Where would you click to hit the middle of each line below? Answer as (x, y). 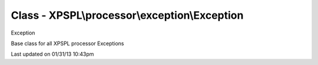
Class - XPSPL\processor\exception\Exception (127, 15)
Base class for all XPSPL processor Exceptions (67, 43)
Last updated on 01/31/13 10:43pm (52, 54)
